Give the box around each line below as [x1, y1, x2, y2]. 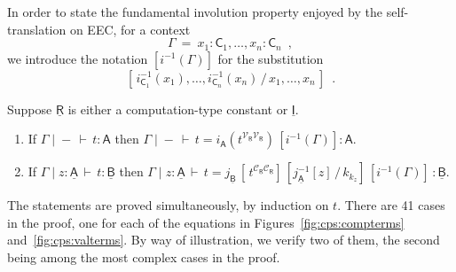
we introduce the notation [7, 49, 148, 67]
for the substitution [217, 49, 324, 67]
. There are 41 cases [337, 196, 445, 214]
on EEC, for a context [69, 19, 191, 38]
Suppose [7, 99, 52, 118]
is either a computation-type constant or [67, 99, 288, 118]
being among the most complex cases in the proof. [7, 248, 280, 267]
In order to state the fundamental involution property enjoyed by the [7, 3, 382, 20]
